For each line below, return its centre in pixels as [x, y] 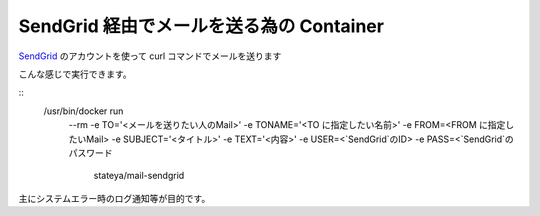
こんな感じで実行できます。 [75, 74]
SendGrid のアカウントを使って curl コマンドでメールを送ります [150, 56]
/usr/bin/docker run [83, 111]
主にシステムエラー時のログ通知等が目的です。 [114, 198]
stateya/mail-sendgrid [139, 176]
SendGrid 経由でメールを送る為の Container [201, 26]
